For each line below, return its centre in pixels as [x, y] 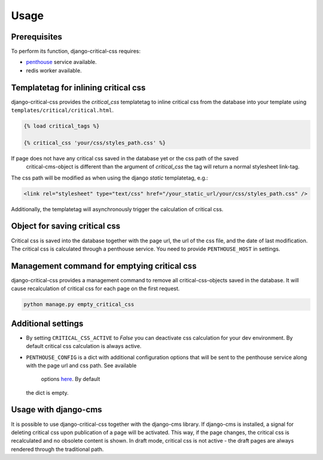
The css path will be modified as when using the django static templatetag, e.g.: [110, 178]
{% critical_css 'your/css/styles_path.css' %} [95, 143]
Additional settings [47, 323]
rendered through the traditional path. [57, 449]
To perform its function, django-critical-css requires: [76, 51]
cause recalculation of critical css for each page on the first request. [95, 289]
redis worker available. [54, 70]
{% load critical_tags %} [62, 126]
